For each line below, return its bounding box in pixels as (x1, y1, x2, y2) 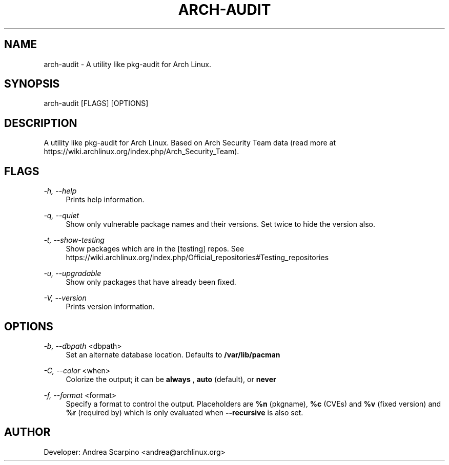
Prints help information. (66, 195, 145, 204)
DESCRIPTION (4, 116, 77, 130)
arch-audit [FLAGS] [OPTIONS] (44, 99, 149, 108)
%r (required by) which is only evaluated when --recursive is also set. (66, 408, 303, 417)
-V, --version (44, 293, 87, 303)
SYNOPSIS (4, 77, 60, 91)
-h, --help (44, 186, 77, 196)
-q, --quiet (44, 211, 79, 220)
